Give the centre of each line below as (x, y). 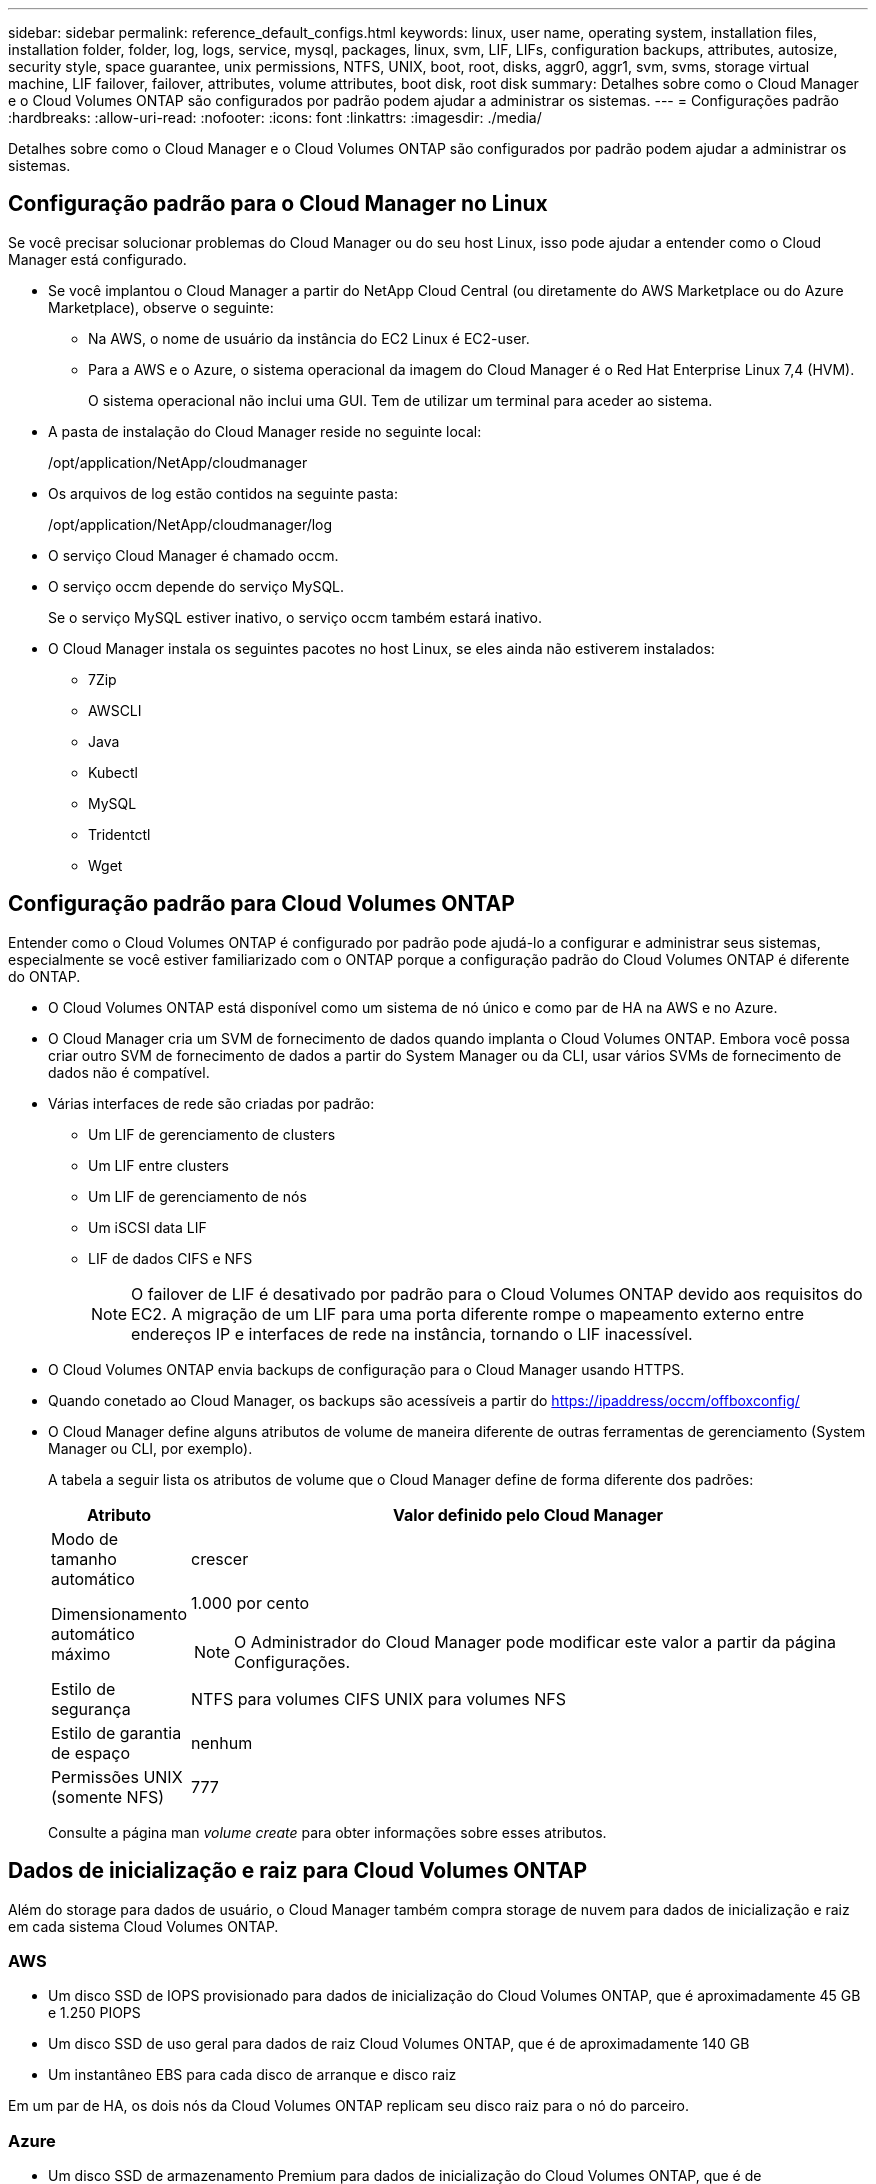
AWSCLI (115, 710)
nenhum (222, 1742)
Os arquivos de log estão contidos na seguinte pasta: (223, 493)
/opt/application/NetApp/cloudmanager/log (190, 524)
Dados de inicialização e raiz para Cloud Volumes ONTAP (297, 1871)
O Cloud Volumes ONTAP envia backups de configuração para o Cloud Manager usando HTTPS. (366, 1369)
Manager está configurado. (97, 259)
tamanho (84, 1558)
